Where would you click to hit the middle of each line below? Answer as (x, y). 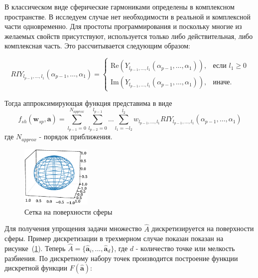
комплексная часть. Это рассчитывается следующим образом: (97, 46)
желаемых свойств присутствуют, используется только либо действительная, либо (129, 36)
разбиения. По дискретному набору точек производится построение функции (121, 258)
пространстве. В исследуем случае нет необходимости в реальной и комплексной (128, 16)
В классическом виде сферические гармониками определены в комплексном (120, 6)
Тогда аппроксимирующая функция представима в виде (88, 103)
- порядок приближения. (76, 137)
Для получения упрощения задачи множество (73, 228)
